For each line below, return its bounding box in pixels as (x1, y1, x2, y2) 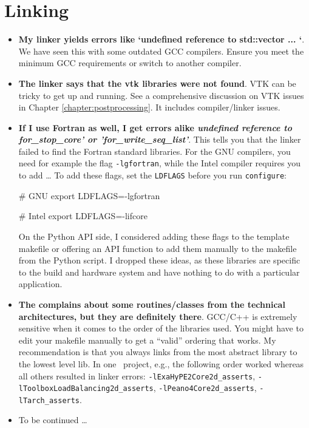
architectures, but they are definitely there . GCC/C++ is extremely (18, 310, 297, 322)
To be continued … (18, 413, 87, 426)
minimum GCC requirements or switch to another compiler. (18, 56, 242, 69)
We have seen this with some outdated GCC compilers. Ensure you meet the (18, 44, 304, 57)
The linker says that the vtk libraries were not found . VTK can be (18, 76, 296, 89)
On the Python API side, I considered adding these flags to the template (18, 229, 290, 242)
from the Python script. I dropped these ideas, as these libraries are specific (18, 254, 301, 267)
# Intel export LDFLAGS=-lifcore (18, 209, 148, 222)
